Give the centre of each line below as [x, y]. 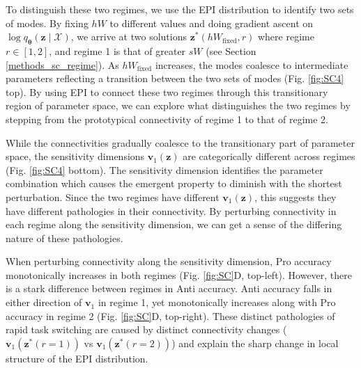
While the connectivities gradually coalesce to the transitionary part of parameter [180, 142]
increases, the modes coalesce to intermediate [252, 64]
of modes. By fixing [47, 23]
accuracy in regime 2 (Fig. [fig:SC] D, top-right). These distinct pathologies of [170, 315]
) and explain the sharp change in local [255, 343]
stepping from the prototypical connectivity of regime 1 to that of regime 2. [167, 119]
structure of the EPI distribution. [77, 358]
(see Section [231, 50]
